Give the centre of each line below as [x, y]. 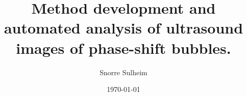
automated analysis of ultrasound [123, 28]
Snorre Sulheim [123, 72]
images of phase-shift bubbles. [123, 47]
